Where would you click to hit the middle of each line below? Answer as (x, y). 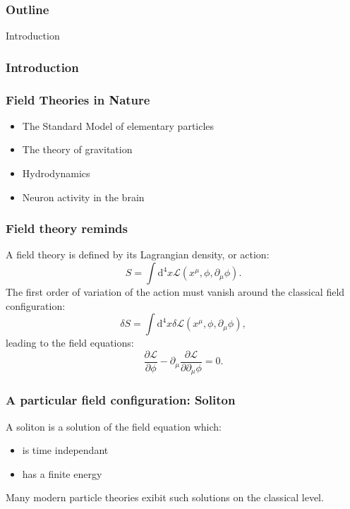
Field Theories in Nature (78, 99)
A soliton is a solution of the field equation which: (114, 426)
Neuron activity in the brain (83, 197)
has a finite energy (62, 473)
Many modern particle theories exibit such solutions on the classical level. (165, 497)
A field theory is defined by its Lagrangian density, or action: (138, 254)
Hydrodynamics (56, 173)
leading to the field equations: (70, 343)
